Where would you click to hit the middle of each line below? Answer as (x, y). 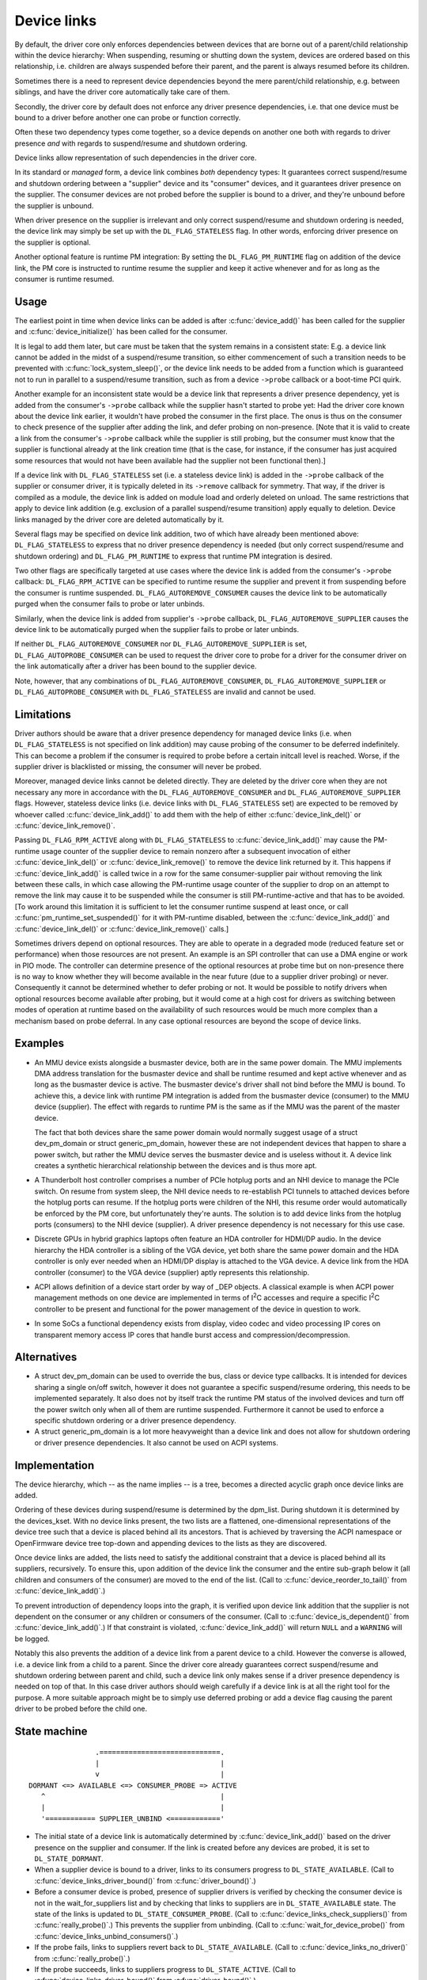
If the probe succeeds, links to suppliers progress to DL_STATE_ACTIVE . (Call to (165, 1969)
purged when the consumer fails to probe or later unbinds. (110, 604)
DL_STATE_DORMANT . (69, 1859)
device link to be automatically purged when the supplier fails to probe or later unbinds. (157, 630)
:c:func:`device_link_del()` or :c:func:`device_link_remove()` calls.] (122, 929)
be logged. (32, 1639)
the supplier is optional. (53, 242)
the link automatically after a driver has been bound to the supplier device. (136, 666)
